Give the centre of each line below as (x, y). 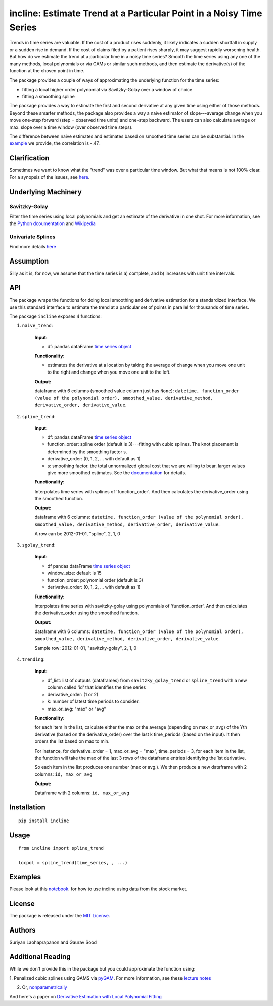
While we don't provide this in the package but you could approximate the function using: (102, 968)
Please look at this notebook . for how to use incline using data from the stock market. (98, 889)
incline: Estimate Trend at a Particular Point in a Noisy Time (136, 13)
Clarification (30, 158)
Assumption (29, 261)
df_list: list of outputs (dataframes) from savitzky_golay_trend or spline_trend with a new (147, 680)
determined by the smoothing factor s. (87, 452)
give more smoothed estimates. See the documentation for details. (117, 473)
